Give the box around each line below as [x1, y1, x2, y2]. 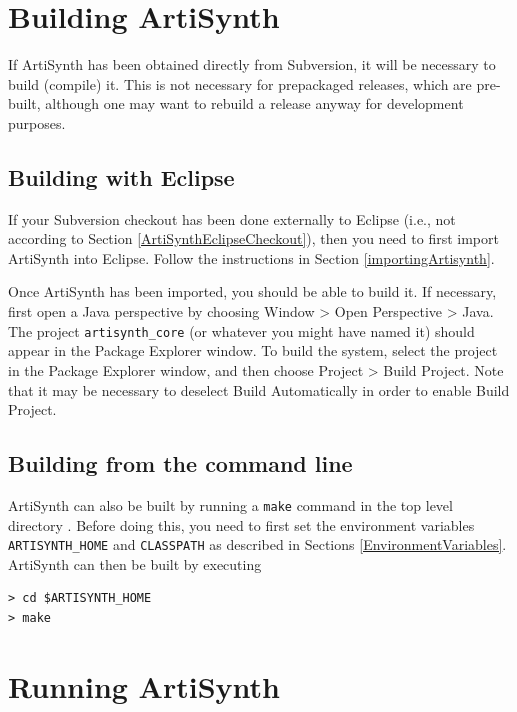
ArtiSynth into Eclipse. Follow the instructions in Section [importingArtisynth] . [8, 247, 495, 268]
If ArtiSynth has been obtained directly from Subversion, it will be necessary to [8, 54, 496, 75]
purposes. [8, 112, 66, 133]
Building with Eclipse [8, 161, 235, 192]
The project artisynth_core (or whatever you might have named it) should [8, 320, 475, 341]
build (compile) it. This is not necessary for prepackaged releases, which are [8, 73, 472, 94]
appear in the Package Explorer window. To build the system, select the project [8, 340, 498, 361]
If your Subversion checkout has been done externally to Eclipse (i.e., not [8, 208, 456, 229]
